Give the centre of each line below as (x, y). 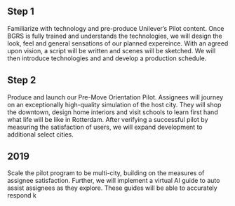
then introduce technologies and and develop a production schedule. (107, 58)
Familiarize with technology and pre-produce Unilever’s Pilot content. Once (116, 28)
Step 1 (21, 12)
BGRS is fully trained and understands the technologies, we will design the (115, 36)
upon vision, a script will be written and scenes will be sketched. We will (112, 50)
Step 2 (22, 80)
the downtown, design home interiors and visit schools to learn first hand (113, 112)
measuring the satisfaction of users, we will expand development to (105, 127)
